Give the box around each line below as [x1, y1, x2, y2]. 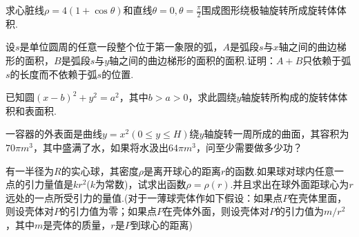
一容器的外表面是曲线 [6, 126, 102, 141]
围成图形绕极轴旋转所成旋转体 [201, 3, 337, 17]
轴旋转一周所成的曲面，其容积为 [204, 126, 349, 141]
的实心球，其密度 [61, 163, 139, 178]
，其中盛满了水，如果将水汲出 [32, 140, 168, 154]
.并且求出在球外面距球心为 [230, 177, 349, 191]
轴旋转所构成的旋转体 [241, 90, 338, 104]
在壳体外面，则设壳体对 [163, 204, 269, 218]
